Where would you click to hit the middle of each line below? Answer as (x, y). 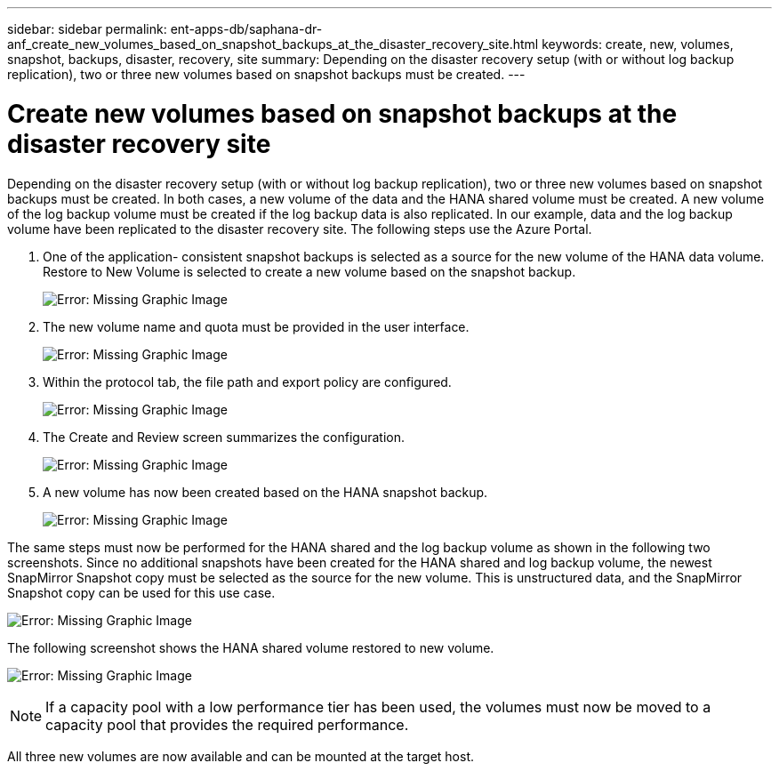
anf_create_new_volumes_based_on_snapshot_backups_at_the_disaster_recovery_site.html (273, 44)
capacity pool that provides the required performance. (227, 724)
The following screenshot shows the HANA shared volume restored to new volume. (251, 647)
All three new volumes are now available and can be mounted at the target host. (241, 756)
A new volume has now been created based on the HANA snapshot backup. (265, 492)
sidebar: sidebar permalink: (87, 29)
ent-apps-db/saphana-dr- (246, 29)
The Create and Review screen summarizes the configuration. (224, 437)
